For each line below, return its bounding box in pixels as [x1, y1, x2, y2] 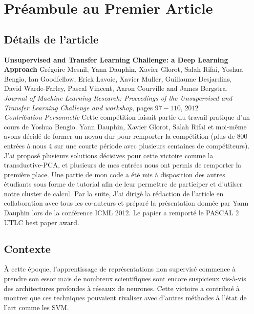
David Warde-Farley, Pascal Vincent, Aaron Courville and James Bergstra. [4, 83, 228, 93]
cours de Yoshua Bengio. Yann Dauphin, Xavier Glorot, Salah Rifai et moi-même [4, 121, 247, 131]
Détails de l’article [4, 31, 99, 46]
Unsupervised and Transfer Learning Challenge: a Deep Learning [4, 54, 228, 64]
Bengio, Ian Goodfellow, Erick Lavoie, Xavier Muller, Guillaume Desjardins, [4, 73, 232, 84]
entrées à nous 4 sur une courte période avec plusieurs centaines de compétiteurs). [4, 140, 250, 150]
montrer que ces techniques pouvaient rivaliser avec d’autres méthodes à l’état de [4, 293, 247, 303]
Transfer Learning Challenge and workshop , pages [4, 102, 153, 112]
